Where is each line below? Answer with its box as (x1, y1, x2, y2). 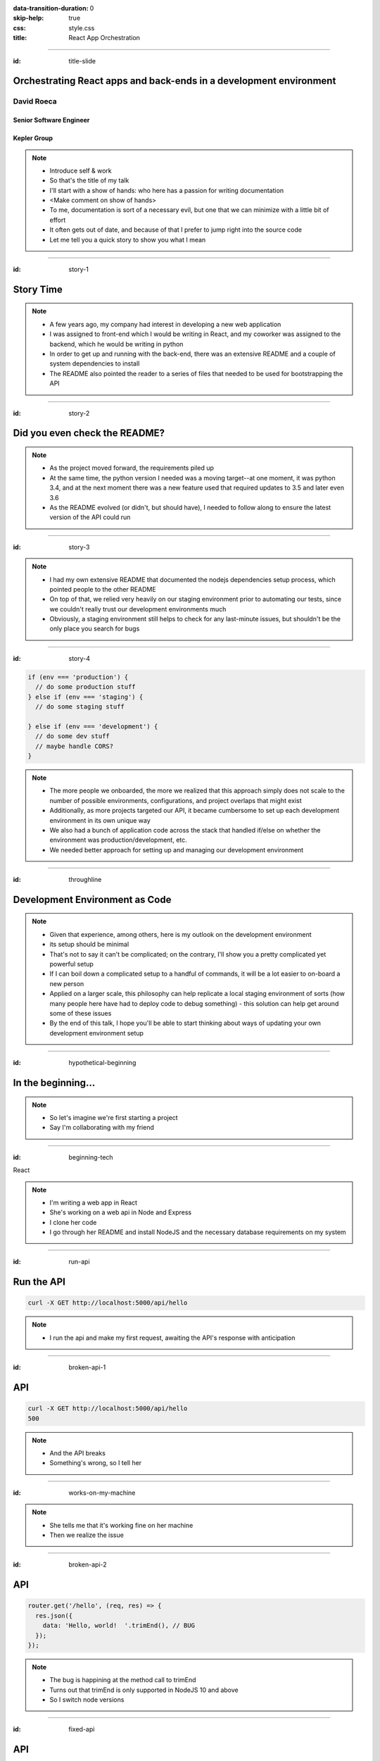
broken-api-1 (68, 1363, 106, 1371)
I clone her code (49, 1218, 97, 1226)
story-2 (68, 409, 90, 417)
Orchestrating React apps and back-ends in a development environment (13, 75, 336, 87)
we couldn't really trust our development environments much (49, 604, 227, 613)
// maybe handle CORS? (35, 742, 114, 750)
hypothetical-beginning (68, 1059, 137, 1067)
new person (49, 979, 84, 988)
